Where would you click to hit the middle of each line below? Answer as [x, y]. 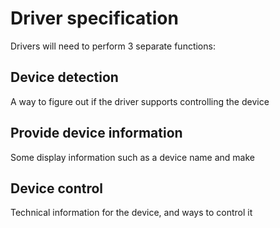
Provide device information [96, 133]
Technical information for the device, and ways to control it [131, 213]
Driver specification [94, 18]
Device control [57, 188]
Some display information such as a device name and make [133, 157]
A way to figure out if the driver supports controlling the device [140, 101]
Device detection [64, 77]
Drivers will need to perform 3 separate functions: [113, 46]
